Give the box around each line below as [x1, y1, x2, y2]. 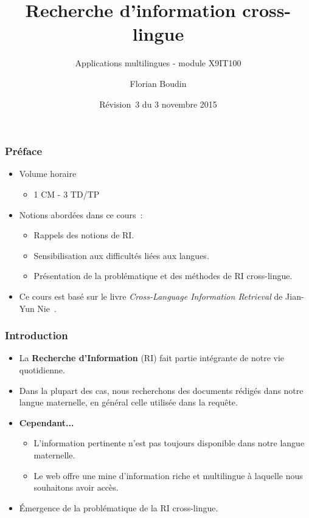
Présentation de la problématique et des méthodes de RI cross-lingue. [33, 269, 293, 282]
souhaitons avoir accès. [33, 481, 119, 494]
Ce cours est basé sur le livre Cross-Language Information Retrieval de [19, 289, 283, 302]
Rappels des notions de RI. [33, 229, 134, 241]
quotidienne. [19, 363, 65, 376]
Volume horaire [19, 167, 77, 180]
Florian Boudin [130, 77, 187, 89]
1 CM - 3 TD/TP [33, 187, 100, 200]
